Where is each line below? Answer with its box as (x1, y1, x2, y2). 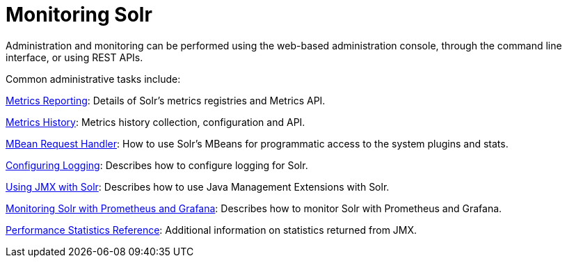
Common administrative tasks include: (6, 72, 181, 85)
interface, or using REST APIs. (6, 51, 143, 63)
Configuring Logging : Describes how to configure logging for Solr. (6, 159, 308, 171)
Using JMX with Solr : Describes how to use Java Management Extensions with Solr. (6, 180, 390, 193)
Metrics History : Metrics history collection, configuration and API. (6, 115, 305, 128)
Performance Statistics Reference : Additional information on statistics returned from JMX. (6, 223, 417, 236)
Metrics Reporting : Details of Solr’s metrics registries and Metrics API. (6, 94, 326, 106)
